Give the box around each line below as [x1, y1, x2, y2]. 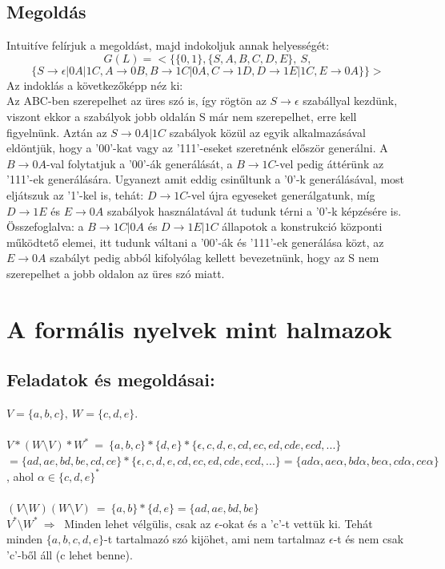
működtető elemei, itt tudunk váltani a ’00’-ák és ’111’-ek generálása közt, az [6, 233, 384, 250]
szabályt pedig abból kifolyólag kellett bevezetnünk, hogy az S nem [50, 249, 379, 266]
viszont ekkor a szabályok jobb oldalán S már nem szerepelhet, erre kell [6, 107, 357, 124]
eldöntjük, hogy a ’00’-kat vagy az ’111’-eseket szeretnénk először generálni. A [6, 139, 388, 156]
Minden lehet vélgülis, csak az [64, 515, 211, 531]
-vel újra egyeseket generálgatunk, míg [187, 186, 375, 203]
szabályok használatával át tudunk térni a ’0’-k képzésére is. [106, 202, 402, 219]
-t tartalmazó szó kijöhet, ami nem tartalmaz [104, 531, 326, 547]
